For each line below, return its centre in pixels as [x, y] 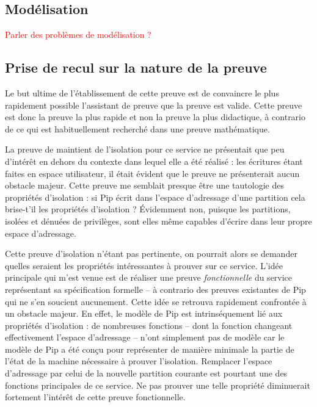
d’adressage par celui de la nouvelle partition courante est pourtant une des [146, 373]
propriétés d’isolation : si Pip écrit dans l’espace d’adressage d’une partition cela [155, 197]
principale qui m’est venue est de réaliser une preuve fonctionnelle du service [149, 277]
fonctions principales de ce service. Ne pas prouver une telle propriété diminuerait [158, 385]
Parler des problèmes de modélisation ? [78, 34]
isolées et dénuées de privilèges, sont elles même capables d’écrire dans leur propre [158, 221]
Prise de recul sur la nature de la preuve [136, 67]
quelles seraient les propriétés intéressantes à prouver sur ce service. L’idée [144, 265]
